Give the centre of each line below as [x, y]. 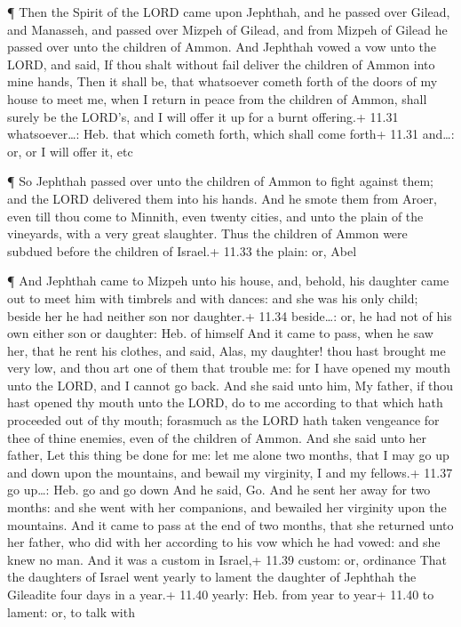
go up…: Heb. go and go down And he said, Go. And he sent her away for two [219, 490]
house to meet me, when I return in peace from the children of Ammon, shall [217, 98]
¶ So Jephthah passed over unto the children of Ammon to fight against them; [221, 181]
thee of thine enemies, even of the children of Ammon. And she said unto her [217, 437]
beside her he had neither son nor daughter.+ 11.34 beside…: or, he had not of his [230, 315]
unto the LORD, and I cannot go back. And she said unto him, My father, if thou [230, 385]
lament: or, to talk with [71, 611]
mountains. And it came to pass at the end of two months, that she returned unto [230, 524]
